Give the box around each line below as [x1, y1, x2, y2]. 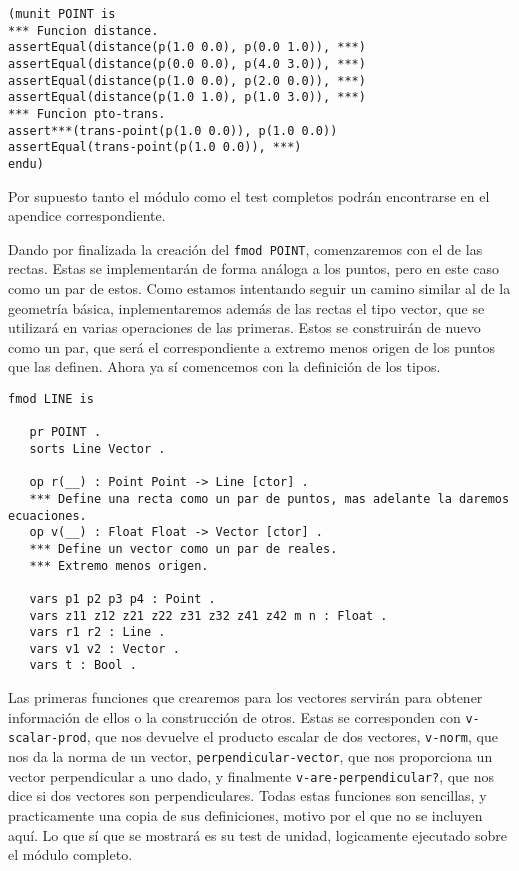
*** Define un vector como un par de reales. [29, 541, 338, 556]
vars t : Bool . [29, 658, 137, 673]
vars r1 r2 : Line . [29, 625, 166, 640]
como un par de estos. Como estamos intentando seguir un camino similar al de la [8, 278, 511, 298]
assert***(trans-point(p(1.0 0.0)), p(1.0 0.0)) [8, 123, 338, 138]
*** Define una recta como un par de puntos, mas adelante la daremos [29, 491, 510, 506]
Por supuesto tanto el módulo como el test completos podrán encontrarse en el [8, 185, 490, 206]
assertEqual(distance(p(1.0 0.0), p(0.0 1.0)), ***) [8, 40, 366, 55]
